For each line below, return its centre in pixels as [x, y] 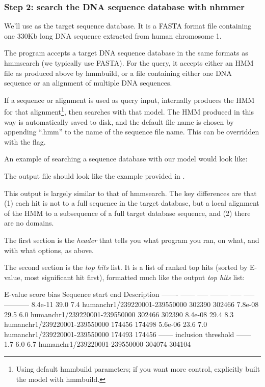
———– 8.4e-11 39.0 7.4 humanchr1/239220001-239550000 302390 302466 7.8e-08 [131, 304]
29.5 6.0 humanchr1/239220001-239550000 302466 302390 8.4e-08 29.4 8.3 [119, 314]
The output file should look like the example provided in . [95, 176]
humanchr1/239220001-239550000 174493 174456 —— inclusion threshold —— [128, 334]
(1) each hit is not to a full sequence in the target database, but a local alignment [132, 203]
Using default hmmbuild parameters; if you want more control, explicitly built [138, 368]
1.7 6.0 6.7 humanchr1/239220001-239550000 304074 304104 [98, 344]
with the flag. [25, 141]
